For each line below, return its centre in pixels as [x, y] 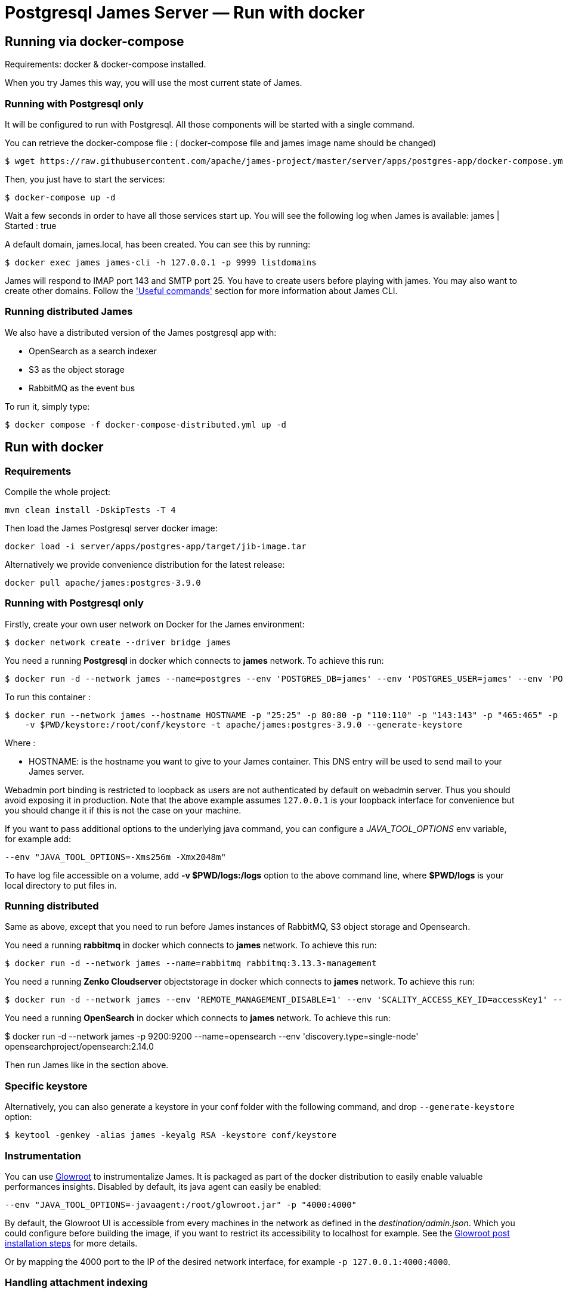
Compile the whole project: [58, 491]
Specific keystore [46, 1086]
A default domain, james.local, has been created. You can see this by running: [158, 244]
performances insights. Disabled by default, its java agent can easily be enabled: [163, 1186]
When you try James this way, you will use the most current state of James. [154, 83]
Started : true [31, 225]
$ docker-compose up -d [60, 197]
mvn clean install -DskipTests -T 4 [90, 510]
